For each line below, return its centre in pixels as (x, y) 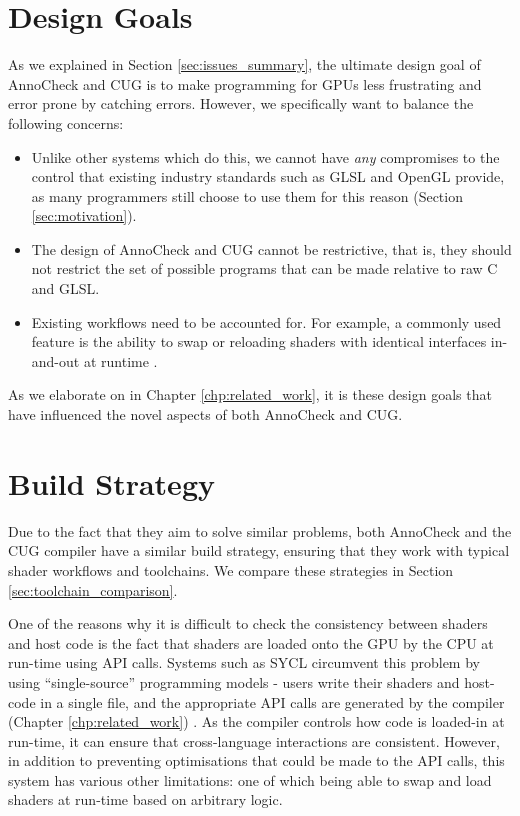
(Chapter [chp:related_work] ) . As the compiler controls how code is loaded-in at (256, 721)
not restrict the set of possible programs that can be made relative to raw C (264, 268)
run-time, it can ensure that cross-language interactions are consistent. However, (254, 740)
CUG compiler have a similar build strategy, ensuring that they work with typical (259, 550)
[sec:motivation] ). (84, 215)
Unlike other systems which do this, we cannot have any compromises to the (265, 156)
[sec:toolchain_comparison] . (93, 589)
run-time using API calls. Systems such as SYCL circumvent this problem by (244, 662)
